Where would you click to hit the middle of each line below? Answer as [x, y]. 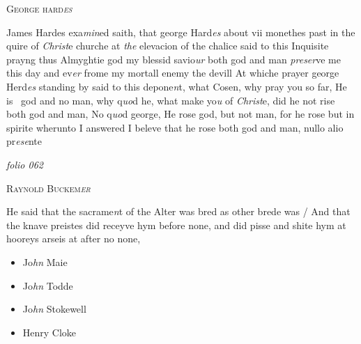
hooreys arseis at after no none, [74, 239]
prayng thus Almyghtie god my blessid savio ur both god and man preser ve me [174, 59]
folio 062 [25, 164]
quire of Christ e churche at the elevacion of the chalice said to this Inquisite [168, 46]
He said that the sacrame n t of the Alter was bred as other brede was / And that [178, 211]
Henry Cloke [49, 332]
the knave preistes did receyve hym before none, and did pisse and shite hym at [176, 225]
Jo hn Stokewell [54, 309]
